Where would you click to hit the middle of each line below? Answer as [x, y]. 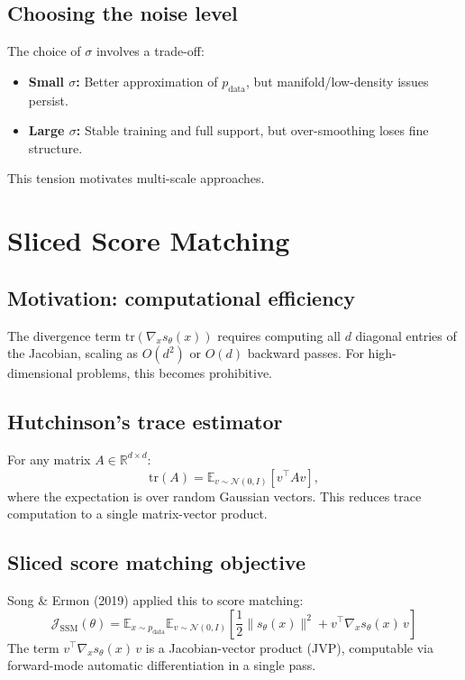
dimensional [40, 373]
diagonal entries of [406, 335]
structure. [55, 147]
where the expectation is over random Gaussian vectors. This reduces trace [214, 496]
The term [33, 647]
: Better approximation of [147, 81]
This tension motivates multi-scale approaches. [136, 178]
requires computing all [279, 335]
